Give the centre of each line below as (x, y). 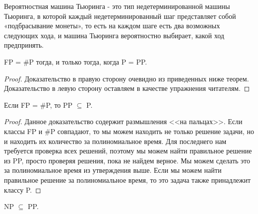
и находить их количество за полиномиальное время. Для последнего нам (115, 141)
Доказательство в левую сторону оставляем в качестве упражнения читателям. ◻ (127, 88)
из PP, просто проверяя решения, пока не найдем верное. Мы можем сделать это (127, 160)
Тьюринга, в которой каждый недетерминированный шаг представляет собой (120, 16)
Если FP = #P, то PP (38, 105)
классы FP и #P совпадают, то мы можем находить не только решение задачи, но (129, 131)
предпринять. (24, 45)
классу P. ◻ (23, 189)
